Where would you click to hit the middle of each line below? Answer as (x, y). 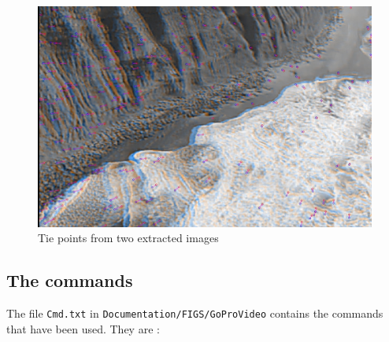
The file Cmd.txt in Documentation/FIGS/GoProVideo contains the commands (195, 313)
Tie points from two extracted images (128, 238)
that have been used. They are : (83, 328)
